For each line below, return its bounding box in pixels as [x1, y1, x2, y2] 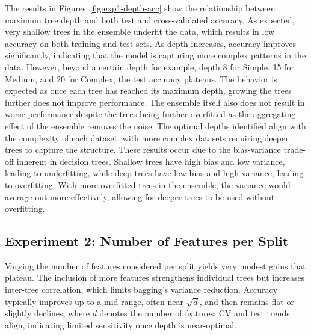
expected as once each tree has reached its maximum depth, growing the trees [5, 84, 292, 97]
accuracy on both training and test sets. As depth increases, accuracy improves [5, 37, 297, 49]
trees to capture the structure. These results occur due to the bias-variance [5, 143, 281, 156]
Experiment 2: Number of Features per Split [5, 232, 289, 250]
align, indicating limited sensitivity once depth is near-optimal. [5, 318, 236, 331]
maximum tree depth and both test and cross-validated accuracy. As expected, [5, 13, 295, 26]
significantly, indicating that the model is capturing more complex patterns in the [5, 49, 306, 61]
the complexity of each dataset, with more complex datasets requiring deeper [5, 131, 289, 144]
